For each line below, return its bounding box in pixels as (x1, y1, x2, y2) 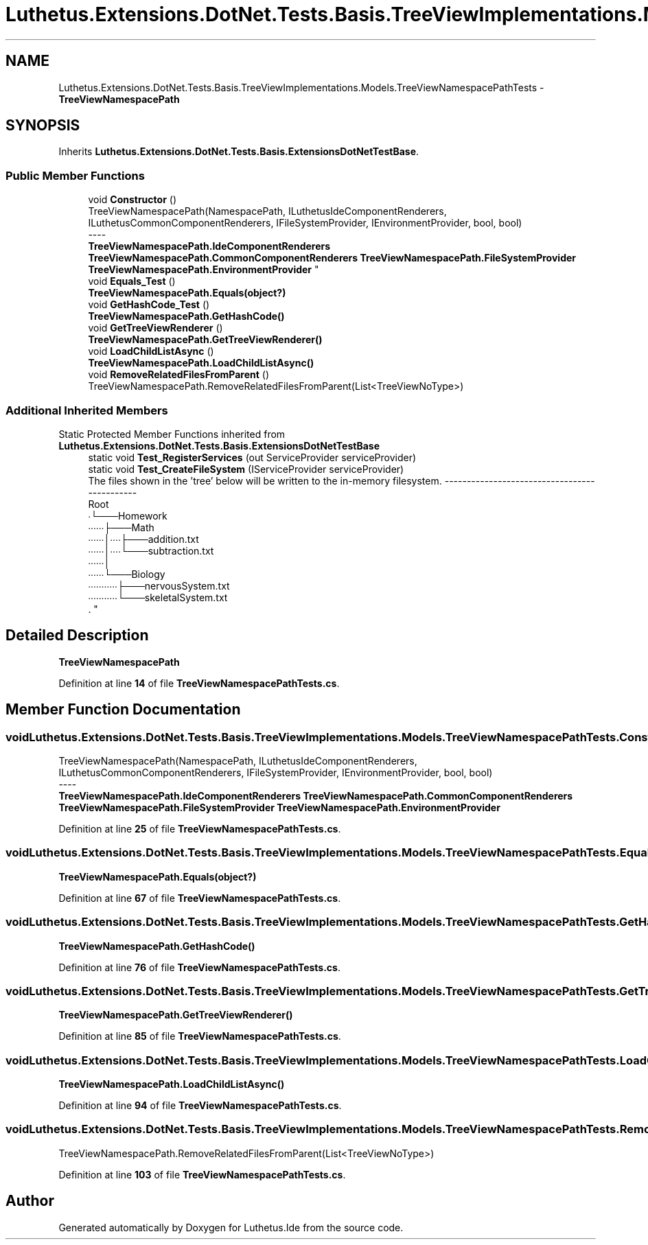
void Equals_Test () (88, 275, 176, 288)
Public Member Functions (5, 168, 145, 183)
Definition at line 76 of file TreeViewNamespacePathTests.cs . (58, 961, 340, 973)
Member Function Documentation (5, 701, 241, 719)
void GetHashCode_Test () (88, 299, 210, 311)
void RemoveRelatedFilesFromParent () (88, 369, 270, 381)
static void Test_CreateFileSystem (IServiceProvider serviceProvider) (88, 463, 404, 475)
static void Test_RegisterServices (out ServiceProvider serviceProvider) (88, 451, 417, 463)
